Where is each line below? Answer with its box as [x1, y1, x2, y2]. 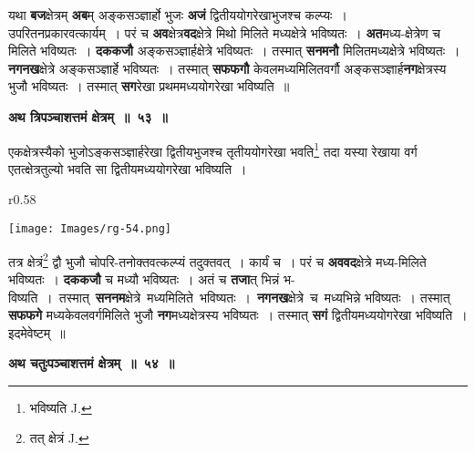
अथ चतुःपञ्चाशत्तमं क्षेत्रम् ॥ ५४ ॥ [8, 354, 175, 373]
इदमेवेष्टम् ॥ [8, 323, 66, 342]
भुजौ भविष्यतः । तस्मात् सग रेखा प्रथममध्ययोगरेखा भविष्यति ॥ [8, 77, 290, 96]
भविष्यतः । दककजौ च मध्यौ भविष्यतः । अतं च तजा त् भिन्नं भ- [8, 269, 295, 288]
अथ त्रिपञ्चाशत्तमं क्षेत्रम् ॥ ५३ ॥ [8, 107, 168, 126]
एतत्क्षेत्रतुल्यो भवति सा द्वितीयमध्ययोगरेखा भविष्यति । [8, 159, 247, 178]
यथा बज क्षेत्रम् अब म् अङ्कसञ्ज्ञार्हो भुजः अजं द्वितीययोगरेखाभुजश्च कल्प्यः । [8, 5, 347, 24]
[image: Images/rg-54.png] [8, 222, 171, 235]
